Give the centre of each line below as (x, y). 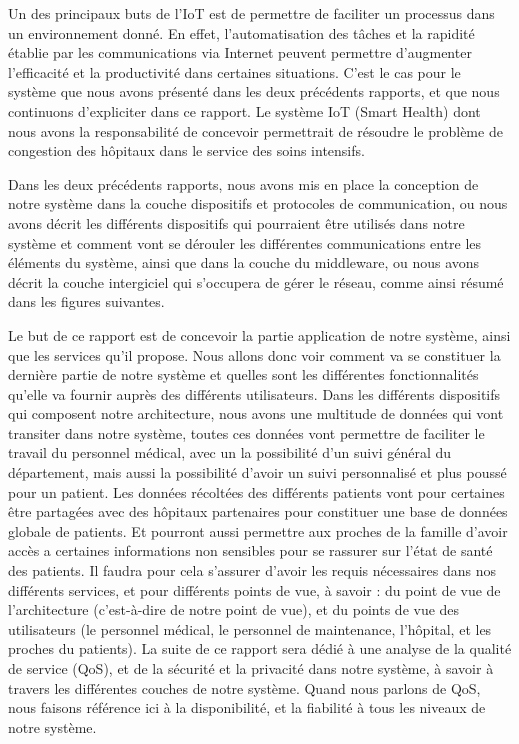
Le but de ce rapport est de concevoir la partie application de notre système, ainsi (259, 334)
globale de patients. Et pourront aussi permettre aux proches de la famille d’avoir (258, 530)
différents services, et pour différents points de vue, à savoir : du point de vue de (254, 589)
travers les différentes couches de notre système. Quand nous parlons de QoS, (244, 687)
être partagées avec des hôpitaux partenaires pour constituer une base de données (258, 511)
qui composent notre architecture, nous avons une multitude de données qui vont (256, 413)
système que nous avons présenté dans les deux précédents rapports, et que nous (254, 91)
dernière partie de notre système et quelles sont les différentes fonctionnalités (243, 374)
